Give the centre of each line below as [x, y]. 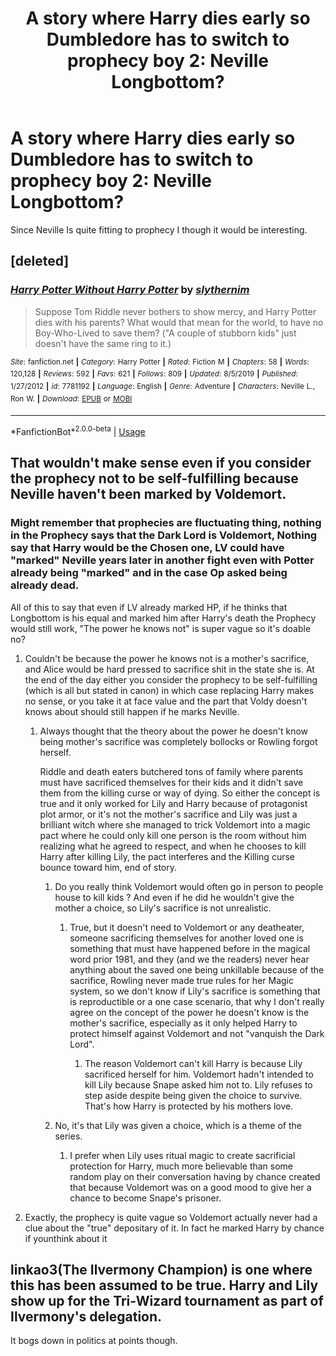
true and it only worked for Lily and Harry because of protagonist [173, 803]
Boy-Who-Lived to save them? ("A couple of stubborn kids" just [165, 333]
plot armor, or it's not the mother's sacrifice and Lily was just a [168, 814]
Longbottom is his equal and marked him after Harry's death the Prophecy [163, 618]
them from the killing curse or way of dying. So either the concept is [180, 793]
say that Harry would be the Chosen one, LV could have [147, 548]
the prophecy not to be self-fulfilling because [154, 478]
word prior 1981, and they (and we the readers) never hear [189, 959]
